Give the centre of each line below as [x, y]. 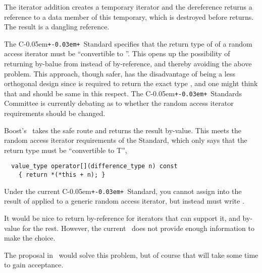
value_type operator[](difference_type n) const [94, 166]
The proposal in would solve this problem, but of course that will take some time [131, 255]
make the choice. [30, 238]
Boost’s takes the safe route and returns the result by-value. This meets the [123, 130]
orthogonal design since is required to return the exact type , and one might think [131, 83]
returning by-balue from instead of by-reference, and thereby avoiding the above [128, 64]
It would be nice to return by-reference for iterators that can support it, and [122, 218]
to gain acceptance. [34, 265]
